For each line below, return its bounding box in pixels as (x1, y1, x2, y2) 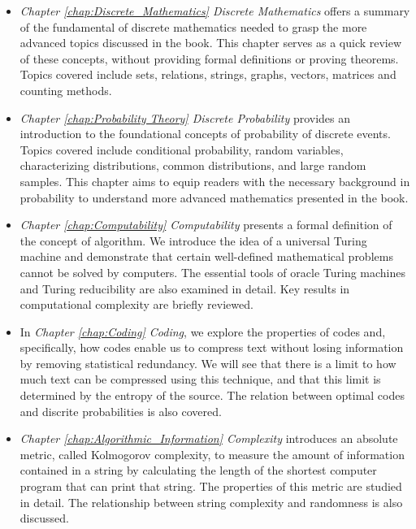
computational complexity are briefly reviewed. (19, 296, 253, 313)
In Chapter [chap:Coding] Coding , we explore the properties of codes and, (19, 323, 386, 340)
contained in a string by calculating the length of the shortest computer (19, 462, 377, 479)
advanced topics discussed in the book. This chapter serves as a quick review (19, 34, 402, 51)
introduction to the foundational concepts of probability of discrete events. (19, 125, 391, 142)
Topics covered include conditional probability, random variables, (19, 141, 344, 158)
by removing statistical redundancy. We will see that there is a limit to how (19, 354, 396, 371)
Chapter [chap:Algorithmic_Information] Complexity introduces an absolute (19, 430, 398, 447)
